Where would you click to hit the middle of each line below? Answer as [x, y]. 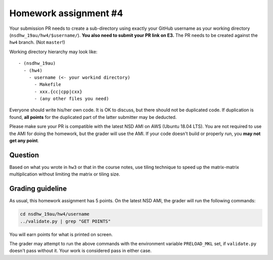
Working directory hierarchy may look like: [53, 52]
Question [24, 155]
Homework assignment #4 [66, 13]
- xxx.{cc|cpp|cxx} [58, 92]
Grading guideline [38, 189]
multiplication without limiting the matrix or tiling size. [65, 174]
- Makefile [48, 84]
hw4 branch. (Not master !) [37, 42]
